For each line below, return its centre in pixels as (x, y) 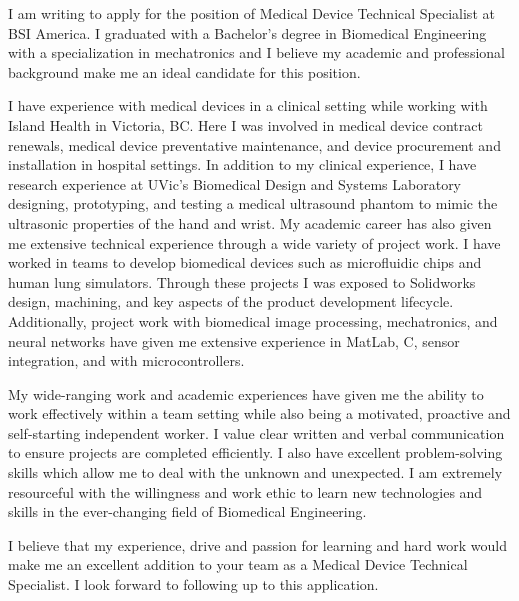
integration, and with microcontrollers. (126, 360)
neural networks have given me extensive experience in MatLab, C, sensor (234, 340)
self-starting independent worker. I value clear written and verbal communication (256, 432)
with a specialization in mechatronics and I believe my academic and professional (256, 52)
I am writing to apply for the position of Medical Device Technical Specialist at (251, 13)
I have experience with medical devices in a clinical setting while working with (248, 105)
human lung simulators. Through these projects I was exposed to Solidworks (242, 281)
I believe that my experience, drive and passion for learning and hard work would (257, 544)
